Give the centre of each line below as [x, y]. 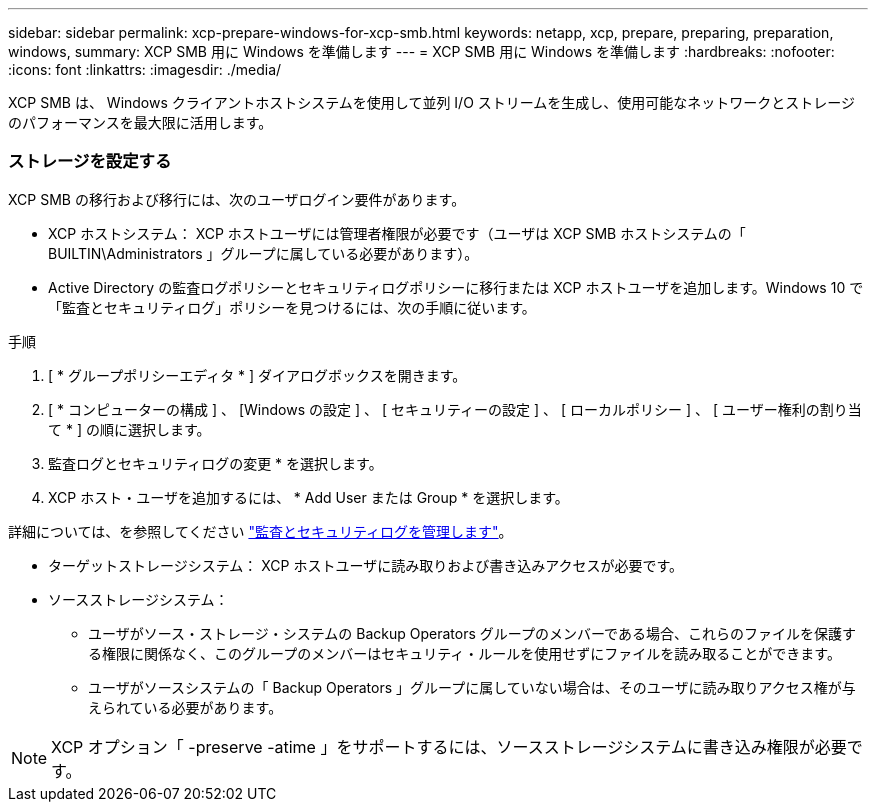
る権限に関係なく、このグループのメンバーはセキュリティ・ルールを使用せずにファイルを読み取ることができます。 [464, 653]
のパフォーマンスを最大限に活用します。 [140, 122]
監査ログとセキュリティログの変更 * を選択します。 [215, 463]
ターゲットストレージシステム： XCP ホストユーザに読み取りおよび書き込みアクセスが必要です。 [366, 565]
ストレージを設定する [90, 161]
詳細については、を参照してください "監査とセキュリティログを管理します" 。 [260, 531]
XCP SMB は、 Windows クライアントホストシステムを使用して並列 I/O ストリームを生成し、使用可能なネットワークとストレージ [432, 102]
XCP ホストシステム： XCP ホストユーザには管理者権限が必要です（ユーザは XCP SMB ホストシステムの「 [397, 233]
